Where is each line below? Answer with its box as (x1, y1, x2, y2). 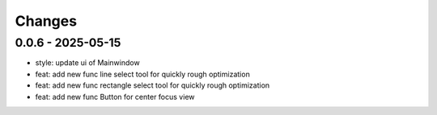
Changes (15, 12, 77, 30)
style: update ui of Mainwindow (35, 58, 141, 68)
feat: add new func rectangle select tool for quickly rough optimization (35, 80, 270, 90)
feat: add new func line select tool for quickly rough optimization (35, 69, 250, 79)
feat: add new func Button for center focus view (35, 92, 195, 101)
